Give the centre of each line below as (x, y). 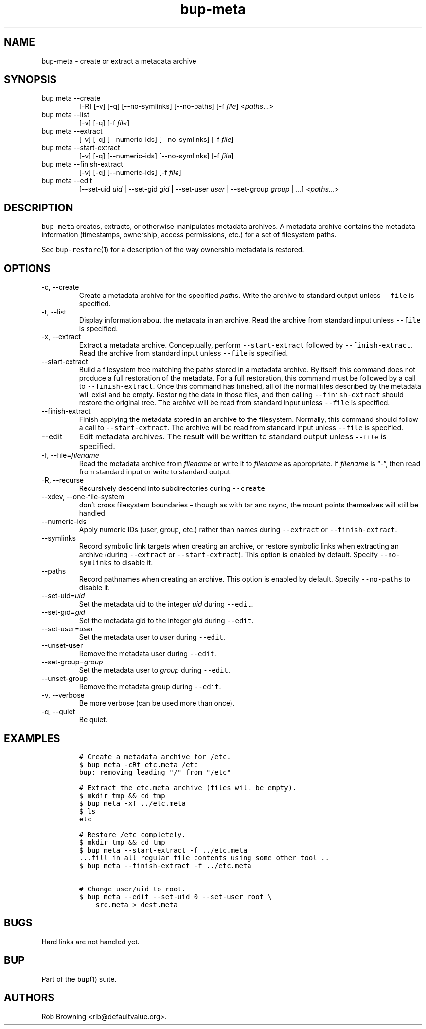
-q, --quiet (58, 712)
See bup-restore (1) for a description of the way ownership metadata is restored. (173, 250)
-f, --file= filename (70, 455)
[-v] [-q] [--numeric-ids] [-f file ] (130, 173)
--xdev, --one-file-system (83, 497)
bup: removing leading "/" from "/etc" (155, 772)
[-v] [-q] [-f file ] (104, 123)
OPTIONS (27, 268)
